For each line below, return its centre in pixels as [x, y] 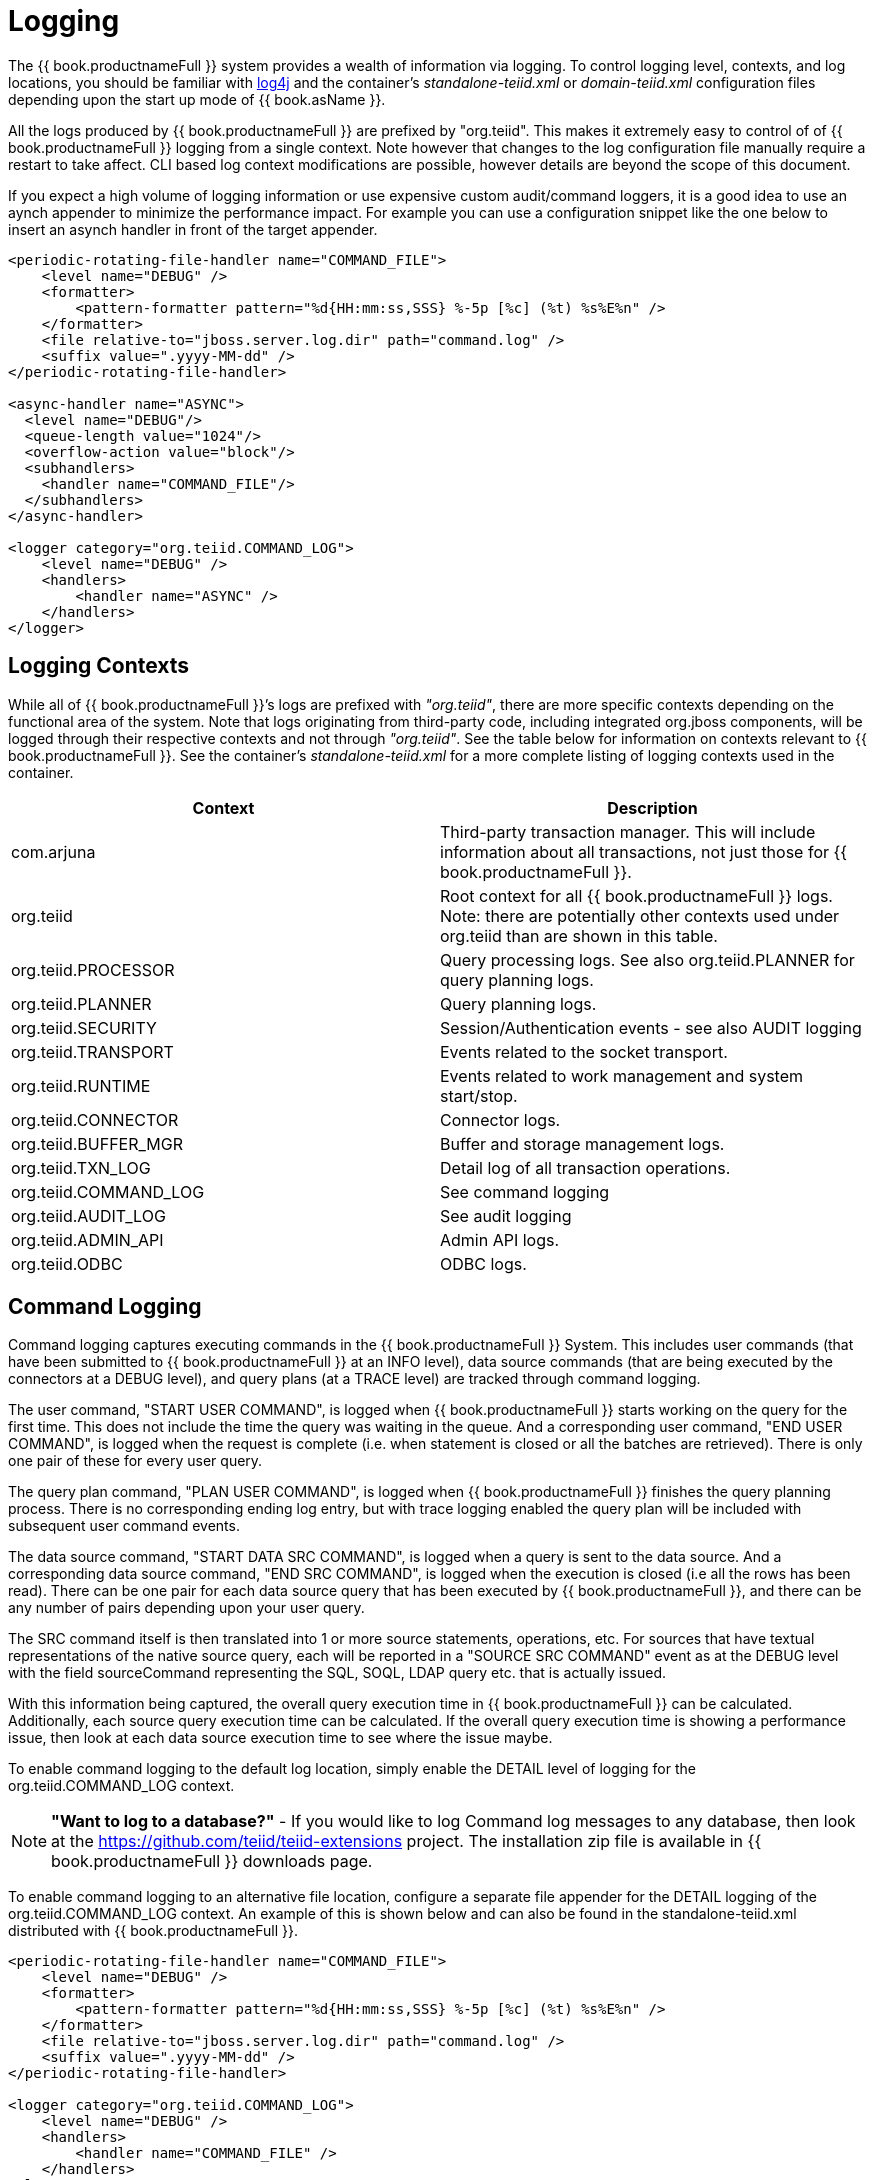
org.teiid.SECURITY [84, 1027]
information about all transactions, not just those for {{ [644, 851]
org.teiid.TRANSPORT [92, 1051]
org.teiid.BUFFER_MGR [97, 1143]
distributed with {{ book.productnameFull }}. [153, 1931]
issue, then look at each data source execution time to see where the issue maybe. [280, 1738]
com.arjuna [53, 851]
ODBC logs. [483, 1263]
